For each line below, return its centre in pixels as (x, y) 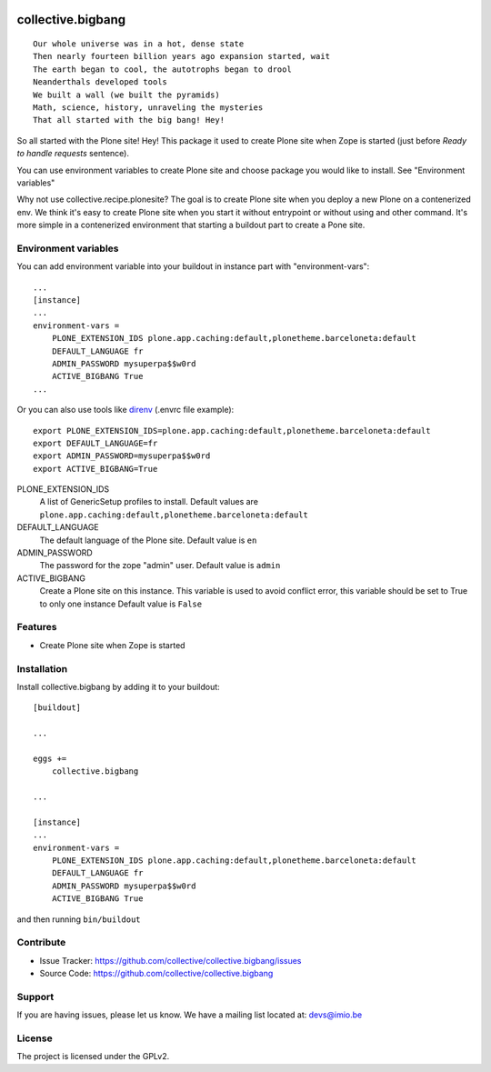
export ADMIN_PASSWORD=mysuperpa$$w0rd (122, 456)
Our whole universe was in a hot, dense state (139, 44)
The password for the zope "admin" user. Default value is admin (160, 566)
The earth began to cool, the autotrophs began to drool (163, 69)
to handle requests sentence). (73, 154)
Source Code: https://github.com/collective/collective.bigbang (156, 974)
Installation (42, 668)
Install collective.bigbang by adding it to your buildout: (118, 686)
